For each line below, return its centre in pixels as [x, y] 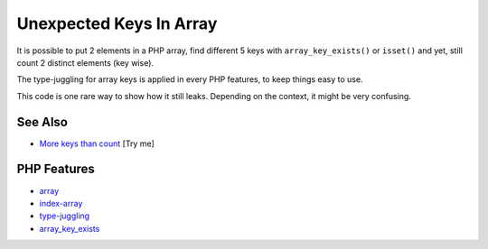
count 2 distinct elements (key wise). [85, 62]
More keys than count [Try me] [97, 143]
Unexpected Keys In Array [117, 23]
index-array [61, 203]
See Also [42, 122]
